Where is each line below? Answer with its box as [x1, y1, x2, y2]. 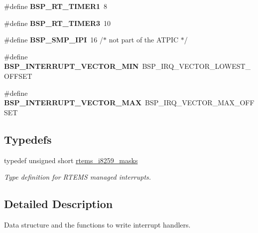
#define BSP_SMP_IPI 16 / [4, 34, 103, 45]
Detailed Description [4, 196, 113, 212]
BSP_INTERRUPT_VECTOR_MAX [4, 97, 142, 108]
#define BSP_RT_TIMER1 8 [4, 1, 108, 11]
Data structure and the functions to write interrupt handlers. [4, 219, 191, 230]
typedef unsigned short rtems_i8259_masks [4, 155, 138, 165]
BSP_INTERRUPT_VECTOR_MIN [4, 61, 139, 71]
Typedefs [4, 131, 52, 147]
